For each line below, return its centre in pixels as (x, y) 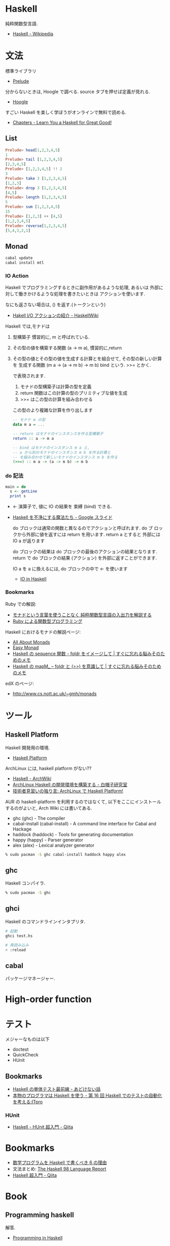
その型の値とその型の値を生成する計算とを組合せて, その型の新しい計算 (87, 359)
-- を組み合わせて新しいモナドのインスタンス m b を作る (65, 457)
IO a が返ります (28, 541)
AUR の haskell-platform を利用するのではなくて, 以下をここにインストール (83, 802)
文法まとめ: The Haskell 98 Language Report (59, 1169)
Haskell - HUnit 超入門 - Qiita (43, 1127)
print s (18, 496)
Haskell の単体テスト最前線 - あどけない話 (57, 1089)
